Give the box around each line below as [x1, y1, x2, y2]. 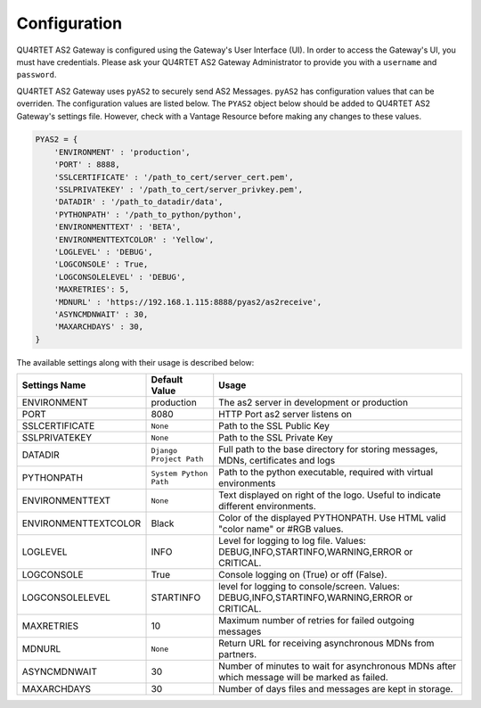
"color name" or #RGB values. [218, 523, 344, 535]
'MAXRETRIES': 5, [53, 284, 130, 294]
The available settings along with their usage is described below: [16, 357, 255, 367]
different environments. [218, 500, 316, 513]
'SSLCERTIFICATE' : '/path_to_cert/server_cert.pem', [53, 172, 294, 182]
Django [151, 446, 178, 456]
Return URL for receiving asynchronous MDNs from [218, 638, 435, 650]
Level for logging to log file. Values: [218, 535, 367, 547]
